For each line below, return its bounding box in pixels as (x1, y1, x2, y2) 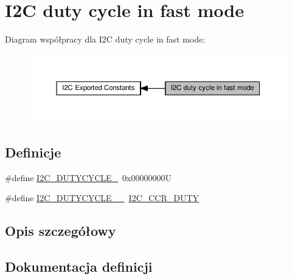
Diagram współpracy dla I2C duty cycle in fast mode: (5, 33, 206, 46)
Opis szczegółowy (5, 221, 116, 240)
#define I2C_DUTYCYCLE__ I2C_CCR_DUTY (5, 191, 200, 204)
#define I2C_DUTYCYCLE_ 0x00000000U (5, 171, 172, 184)
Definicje (5, 143, 61, 162)
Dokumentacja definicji (5, 257, 153, 276)
